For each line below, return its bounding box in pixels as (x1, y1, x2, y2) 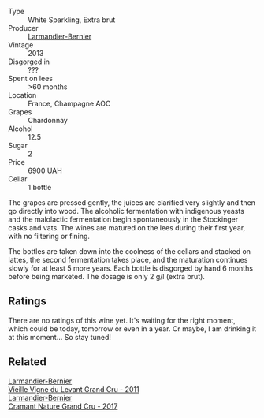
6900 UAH (28, 166, 63, 175)
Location (8, 91, 37, 99)
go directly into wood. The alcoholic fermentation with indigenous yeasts (8, 207, 244, 215)
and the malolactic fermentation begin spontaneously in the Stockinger (8, 215, 239, 224)
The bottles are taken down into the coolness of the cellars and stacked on (8, 247, 251, 256)
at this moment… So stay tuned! (8, 332, 112, 341)
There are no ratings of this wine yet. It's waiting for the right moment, (8, 315, 236, 325)
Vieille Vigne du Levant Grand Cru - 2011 (8, 384, 139, 394)
